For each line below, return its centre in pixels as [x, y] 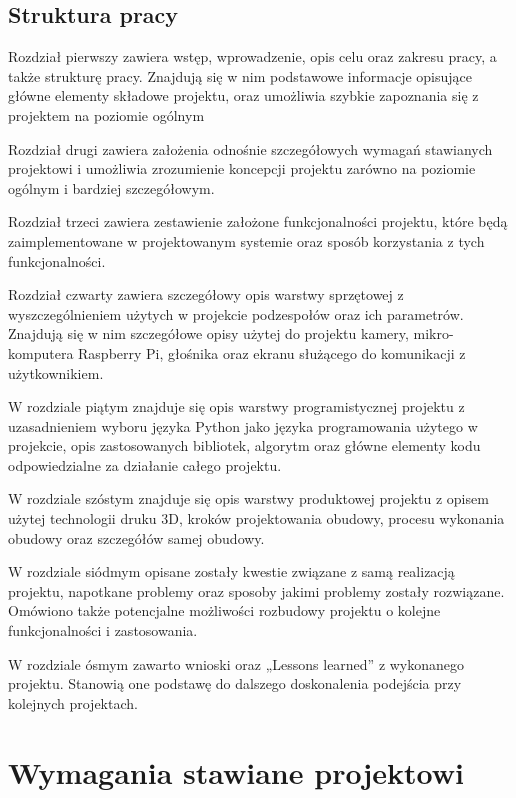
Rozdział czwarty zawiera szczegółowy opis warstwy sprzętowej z [206, 294]
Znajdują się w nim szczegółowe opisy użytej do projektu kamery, [208, 333]
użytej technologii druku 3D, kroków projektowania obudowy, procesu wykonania [256, 518]
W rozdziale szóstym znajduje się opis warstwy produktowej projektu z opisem [248, 498]
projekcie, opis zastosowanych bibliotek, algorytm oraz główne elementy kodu [244, 445]
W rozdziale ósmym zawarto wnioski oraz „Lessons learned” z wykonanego [236, 663]
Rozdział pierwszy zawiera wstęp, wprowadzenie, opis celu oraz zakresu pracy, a [252, 56]
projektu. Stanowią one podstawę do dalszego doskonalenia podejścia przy [235, 683]
